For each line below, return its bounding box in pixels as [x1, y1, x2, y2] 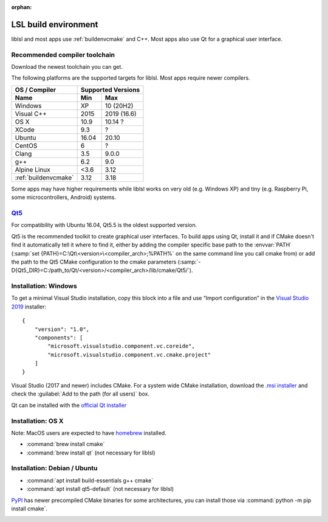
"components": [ [34, 335, 83, 341]
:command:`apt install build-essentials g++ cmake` [26, 476, 154, 484]
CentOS [15, 141, 38, 150]
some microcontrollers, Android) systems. [11, 193, 117, 201]
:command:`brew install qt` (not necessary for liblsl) [26, 449, 155, 456]
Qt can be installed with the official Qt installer [11, 402, 127, 409]
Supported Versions [80, 85, 140, 94]
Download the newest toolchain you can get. [11, 63, 123, 71]
